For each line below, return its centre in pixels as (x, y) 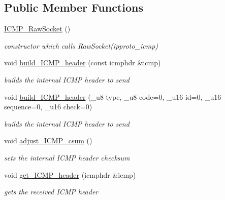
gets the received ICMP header (51, 192)
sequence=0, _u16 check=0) (48, 107)
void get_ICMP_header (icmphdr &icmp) (70, 174)
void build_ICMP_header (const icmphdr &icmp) (83, 63)
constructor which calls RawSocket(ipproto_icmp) (81, 45)
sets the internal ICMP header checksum (67, 157)
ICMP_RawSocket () (37, 29)
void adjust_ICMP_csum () (48, 141)
